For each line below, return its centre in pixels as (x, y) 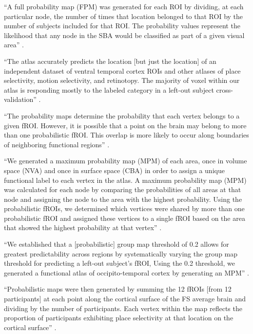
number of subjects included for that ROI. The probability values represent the (122, 26)
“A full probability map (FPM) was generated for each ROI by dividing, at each (124, 6)
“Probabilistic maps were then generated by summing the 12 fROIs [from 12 (118, 289)
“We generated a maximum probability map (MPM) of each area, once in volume (126, 161)
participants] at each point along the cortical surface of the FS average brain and (125, 299)
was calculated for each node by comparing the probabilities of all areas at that (123, 189)
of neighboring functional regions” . (57, 144)
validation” (20, 99)
